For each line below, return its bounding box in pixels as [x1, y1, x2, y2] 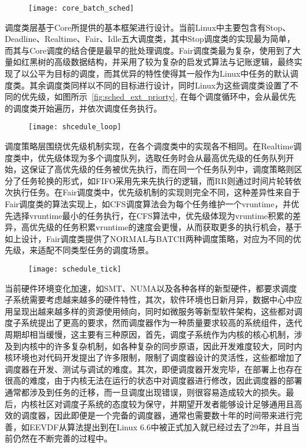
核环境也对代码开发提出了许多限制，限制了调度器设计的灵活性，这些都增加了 [5, 351, 302, 364]
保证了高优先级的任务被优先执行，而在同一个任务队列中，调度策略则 [29, 163, 294, 175]
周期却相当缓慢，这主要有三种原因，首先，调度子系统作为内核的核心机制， [5, 328, 294, 341]
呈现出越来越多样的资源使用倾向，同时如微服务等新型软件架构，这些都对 [12, 305, 294, 317]
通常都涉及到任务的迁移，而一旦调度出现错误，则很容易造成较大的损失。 [5, 386, 286, 398]
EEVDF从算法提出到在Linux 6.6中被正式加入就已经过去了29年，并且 [29, 420, 292, 433]
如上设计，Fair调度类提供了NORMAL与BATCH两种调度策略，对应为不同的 [5, 232, 293, 244]
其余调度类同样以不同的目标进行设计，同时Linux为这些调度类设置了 [29, 79, 290, 91]
